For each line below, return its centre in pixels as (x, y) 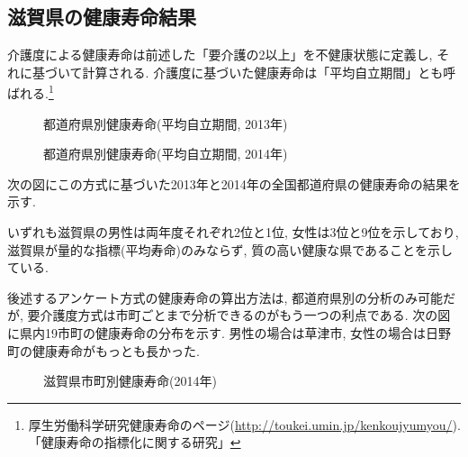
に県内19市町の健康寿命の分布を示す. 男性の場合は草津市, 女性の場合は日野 (229, 332)
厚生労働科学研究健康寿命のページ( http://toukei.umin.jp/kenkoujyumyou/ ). (244, 424)
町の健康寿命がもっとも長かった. (103, 350)
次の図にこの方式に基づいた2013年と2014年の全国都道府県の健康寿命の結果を (234, 183)
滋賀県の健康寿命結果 (102, 17)
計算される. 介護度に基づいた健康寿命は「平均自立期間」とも (263, 72)
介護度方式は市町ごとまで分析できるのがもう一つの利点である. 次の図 (245, 315)
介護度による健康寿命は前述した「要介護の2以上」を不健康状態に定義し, (220, 55)
